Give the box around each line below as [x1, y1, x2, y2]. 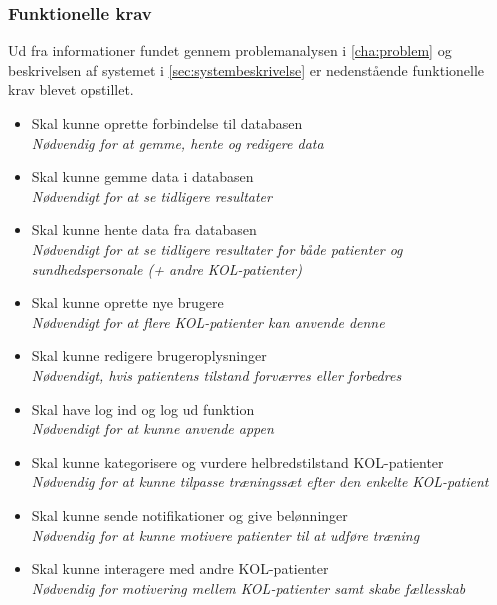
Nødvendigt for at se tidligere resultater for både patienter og [31, 238, 403, 259]
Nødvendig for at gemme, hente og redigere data [31, 132, 324, 153]
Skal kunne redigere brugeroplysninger [31, 345, 267, 366]
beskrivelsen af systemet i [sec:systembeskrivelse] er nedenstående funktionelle [8, 59, 485, 80]
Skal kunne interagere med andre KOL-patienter [31, 558, 329, 579]
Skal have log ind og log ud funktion [31, 398, 255, 419]
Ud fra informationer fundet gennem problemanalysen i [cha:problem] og [8, 40, 452, 61]
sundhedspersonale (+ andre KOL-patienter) [31, 258, 302, 279]
